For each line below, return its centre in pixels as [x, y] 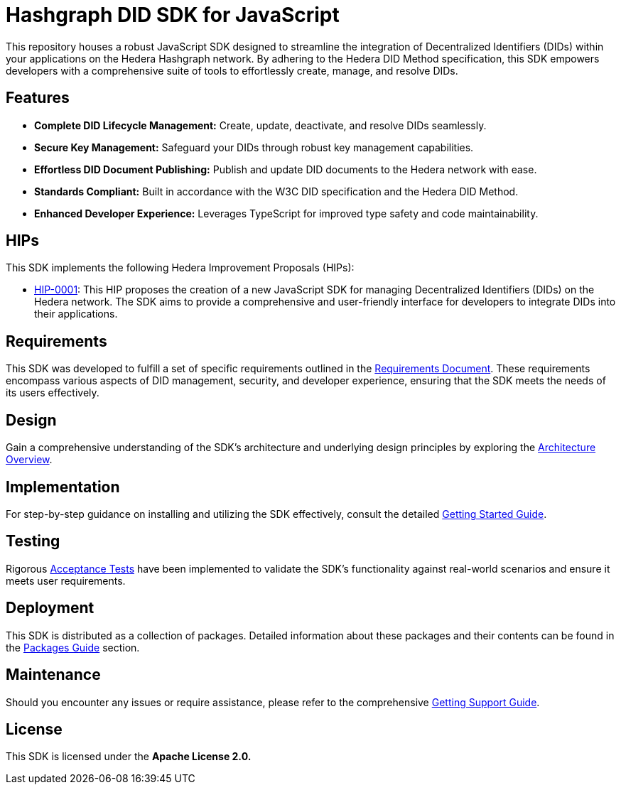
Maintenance [53, 675]
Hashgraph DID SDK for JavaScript [173, 15]
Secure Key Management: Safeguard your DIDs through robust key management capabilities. [254, 147]
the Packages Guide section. [73, 647]
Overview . [29, 460]
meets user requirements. [66, 580]
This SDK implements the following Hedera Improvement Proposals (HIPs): [180, 268]
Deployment [50, 608]
